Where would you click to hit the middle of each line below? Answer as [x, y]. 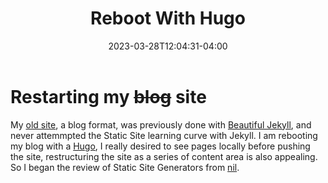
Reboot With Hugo [168, 18]
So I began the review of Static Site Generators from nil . [125, 167]
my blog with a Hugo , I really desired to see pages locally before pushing [160, 146]
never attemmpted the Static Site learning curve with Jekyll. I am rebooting [164, 135]
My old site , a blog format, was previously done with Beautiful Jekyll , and [161, 124]
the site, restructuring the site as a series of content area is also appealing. [164, 156]
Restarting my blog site [108, 96]
